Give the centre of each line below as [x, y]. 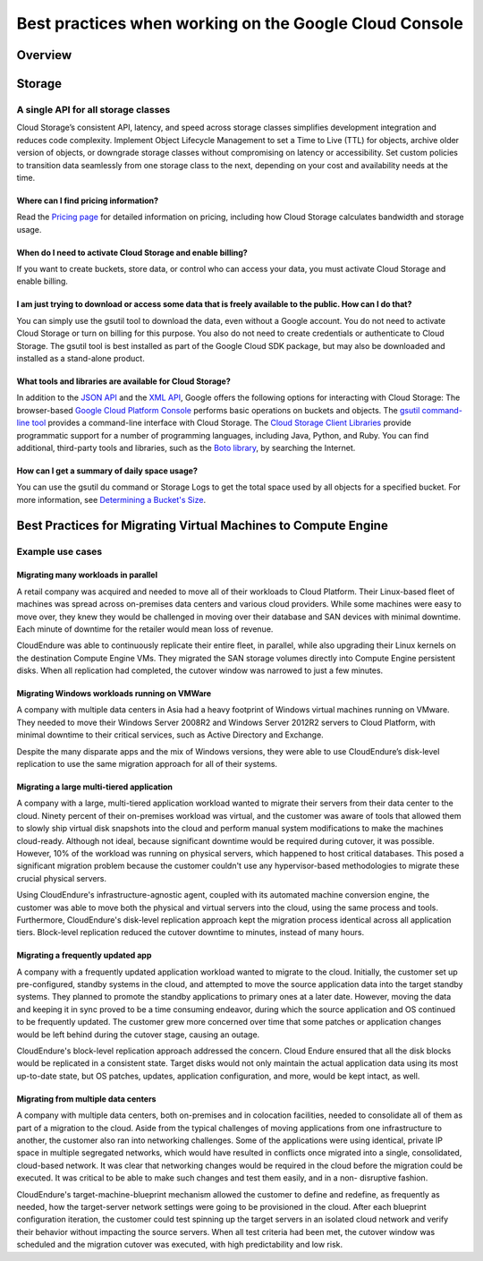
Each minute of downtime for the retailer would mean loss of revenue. [145, 629]
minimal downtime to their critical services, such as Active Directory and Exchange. [170, 735]
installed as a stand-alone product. [80, 359]
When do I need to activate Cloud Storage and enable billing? [132, 252]
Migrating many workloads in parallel [87, 575]
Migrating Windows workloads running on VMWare [114, 694]
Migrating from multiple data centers [86, 1099]
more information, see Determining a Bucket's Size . [111, 499]
